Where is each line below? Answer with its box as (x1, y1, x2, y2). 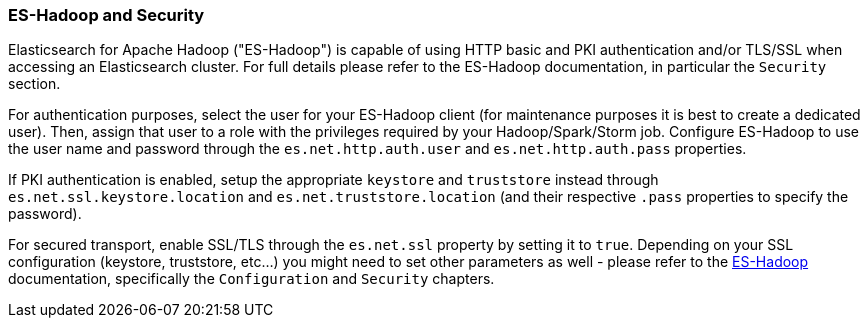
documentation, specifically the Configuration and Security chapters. (8, 270, 495, 288)
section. (8, 75, 61, 93)
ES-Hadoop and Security (8, 5, 205, 25)
